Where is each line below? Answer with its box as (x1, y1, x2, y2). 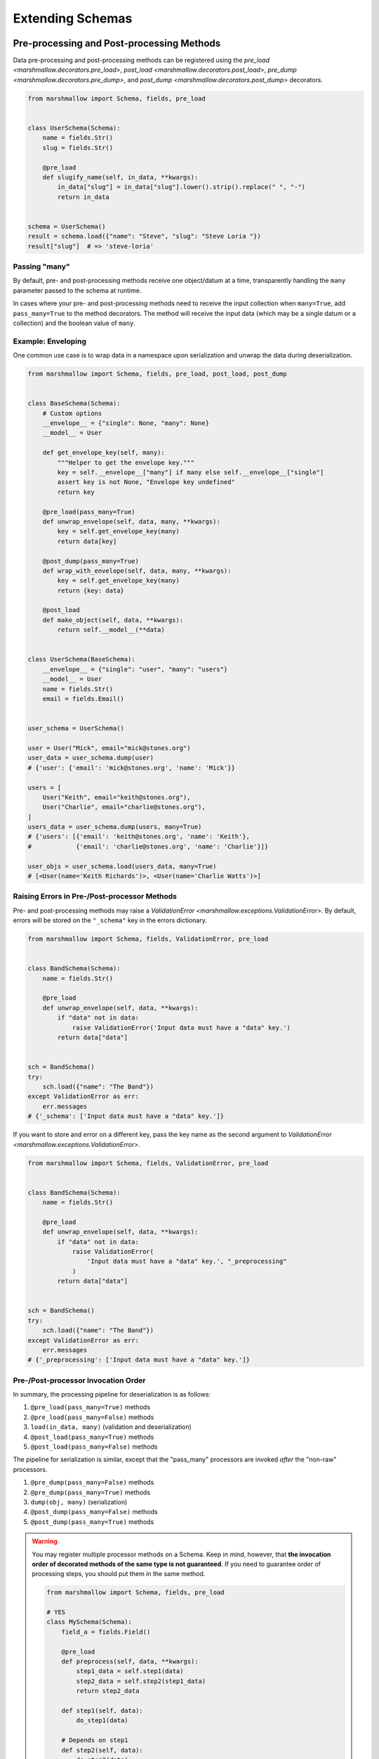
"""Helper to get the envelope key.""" (57, 458, 194, 466)
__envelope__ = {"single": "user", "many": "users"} (42, 665, 228, 673)
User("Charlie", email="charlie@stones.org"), (42, 803, 206, 811)
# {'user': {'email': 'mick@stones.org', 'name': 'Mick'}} (27, 763, 235, 772)
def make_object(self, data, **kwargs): (42, 616, 184, 624)
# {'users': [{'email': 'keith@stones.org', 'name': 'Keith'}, (27, 832, 251, 841)
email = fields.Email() (42, 695, 124, 703)
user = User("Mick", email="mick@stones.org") (27, 744, 191, 752)
